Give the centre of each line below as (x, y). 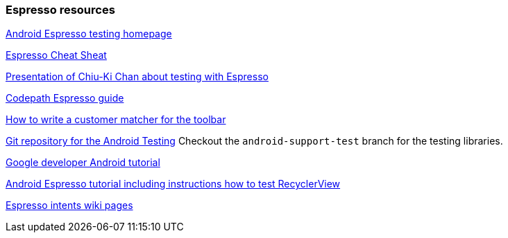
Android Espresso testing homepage (89, 34)
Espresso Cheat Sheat (56, 55)
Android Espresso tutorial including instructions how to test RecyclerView (173, 184)
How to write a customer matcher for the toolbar (116, 120)
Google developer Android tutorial (83, 163)
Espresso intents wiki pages (69, 205)
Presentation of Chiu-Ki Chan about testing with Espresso (137, 77)
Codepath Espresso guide (65, 98)
